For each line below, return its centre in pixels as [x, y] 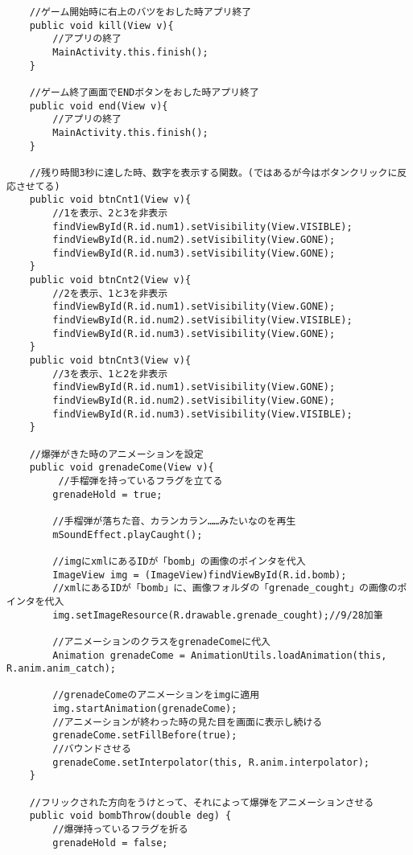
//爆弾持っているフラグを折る [120, 830]
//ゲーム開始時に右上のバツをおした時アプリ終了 [140, 12]
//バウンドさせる [92, 749]
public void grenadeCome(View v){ [122, 468]
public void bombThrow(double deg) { [130, 816]
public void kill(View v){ [101, 25]
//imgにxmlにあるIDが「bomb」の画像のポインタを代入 [179, 561]
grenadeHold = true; [107, 494]
